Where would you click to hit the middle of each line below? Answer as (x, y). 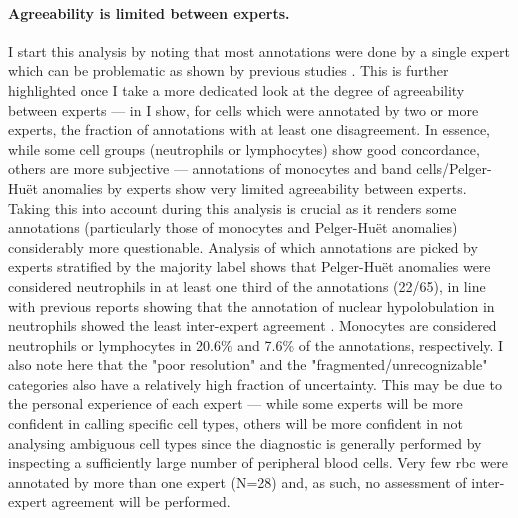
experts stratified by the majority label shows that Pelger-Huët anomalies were (249, 266)
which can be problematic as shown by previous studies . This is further (228, 70)
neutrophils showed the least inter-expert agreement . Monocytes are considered (252, 325)
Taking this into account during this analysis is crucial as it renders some (232, 207)
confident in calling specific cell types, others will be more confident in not (235, 423)
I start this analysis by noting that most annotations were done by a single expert (259, 50)
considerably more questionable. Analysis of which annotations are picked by (243, 246)
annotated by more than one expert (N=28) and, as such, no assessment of (237, 481)
